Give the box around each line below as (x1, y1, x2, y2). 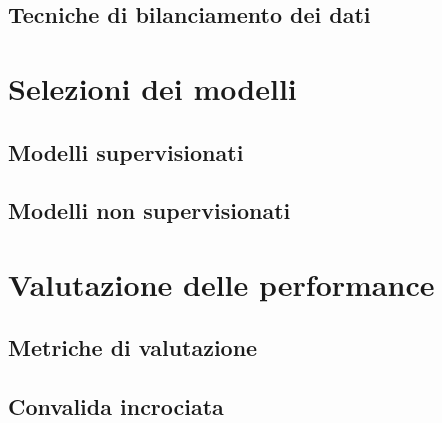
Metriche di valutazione (8, 332, 258, 363)
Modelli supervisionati (8, 136, 244, 167)
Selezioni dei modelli (8, 67, 297, 108)
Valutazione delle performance (8, 263, 435, 304)
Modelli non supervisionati (8, 195, 291, 226)
